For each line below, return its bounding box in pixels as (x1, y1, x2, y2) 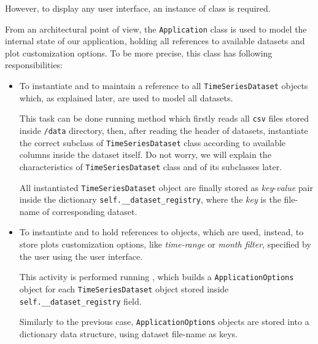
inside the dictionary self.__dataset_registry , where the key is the (19, 193, 281, 206)
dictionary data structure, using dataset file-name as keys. (19, 327, 238, 340)
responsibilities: (5, 58, 63, 71)
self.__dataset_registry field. (19, 294, 142, 307)
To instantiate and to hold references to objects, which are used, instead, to (19, 225, 304, 238)
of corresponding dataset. (42, 205, 138, 217)
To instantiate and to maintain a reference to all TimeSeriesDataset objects (19, 79, 308, 92)
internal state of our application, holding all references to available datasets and (5, 34, 305, 47)
